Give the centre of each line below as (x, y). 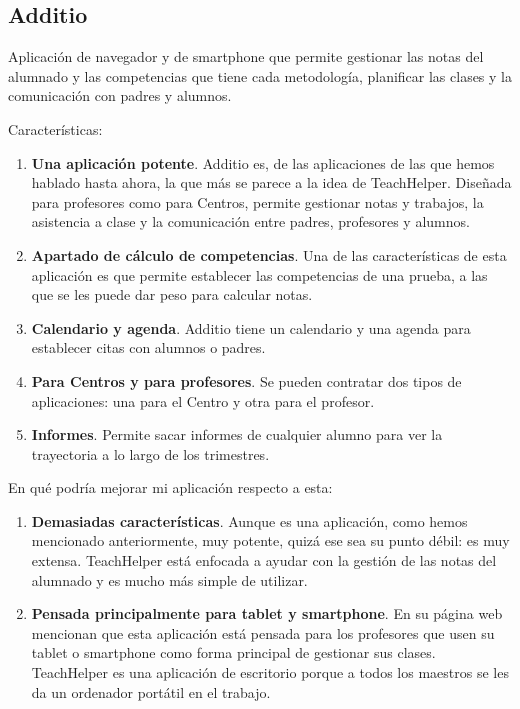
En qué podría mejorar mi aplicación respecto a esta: (170, 487)
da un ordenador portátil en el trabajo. (151, 691)
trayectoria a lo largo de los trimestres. (150, 453)
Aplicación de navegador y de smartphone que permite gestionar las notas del (246, 56)
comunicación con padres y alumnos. (120, 95)
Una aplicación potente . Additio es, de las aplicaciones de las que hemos (263, 162)
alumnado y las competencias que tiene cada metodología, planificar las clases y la (260, 75)
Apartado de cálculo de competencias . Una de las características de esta (269, 254)
